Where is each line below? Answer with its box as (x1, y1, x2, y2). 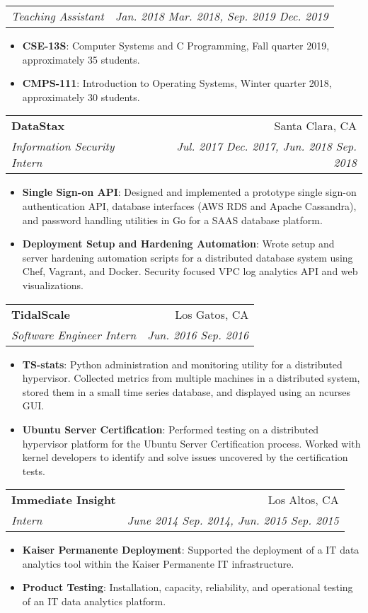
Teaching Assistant (11, 8, 104, 24)
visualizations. (22, 277, 84, 292)
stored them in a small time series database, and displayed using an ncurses (22, 384, 350, 399)
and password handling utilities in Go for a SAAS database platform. (22, 212, 323, 227)
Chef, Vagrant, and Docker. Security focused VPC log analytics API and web (22, 264, 358, 279)
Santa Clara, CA (274, 117, 357, 134)
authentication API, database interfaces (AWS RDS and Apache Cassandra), (22, 198, 357, 213)
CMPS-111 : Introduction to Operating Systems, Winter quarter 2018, (22, 76, 332, 91)
